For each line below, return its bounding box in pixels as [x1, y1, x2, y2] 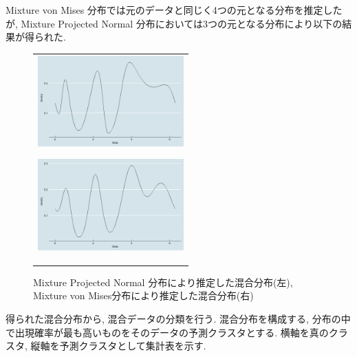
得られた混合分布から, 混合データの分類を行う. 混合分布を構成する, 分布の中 [6, 311, 351, 325]
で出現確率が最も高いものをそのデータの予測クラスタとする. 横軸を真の [6, 325, 329, 339]
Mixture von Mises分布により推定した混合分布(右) [33, 288, 254, 303]
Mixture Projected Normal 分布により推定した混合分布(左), [33, 274, 293, 289]
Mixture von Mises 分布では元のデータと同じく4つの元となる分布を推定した [6, 3, 343, 17]
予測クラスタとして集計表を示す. [59, 338, 206, 353]
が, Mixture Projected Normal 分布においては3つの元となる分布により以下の [6, 16, 343, 30]
